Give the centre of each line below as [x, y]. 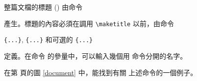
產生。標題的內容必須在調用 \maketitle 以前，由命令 [89, 23]
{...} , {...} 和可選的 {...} [49, 40]
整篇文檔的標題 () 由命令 [43, 7]
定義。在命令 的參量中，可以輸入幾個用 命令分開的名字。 [96, 56]
